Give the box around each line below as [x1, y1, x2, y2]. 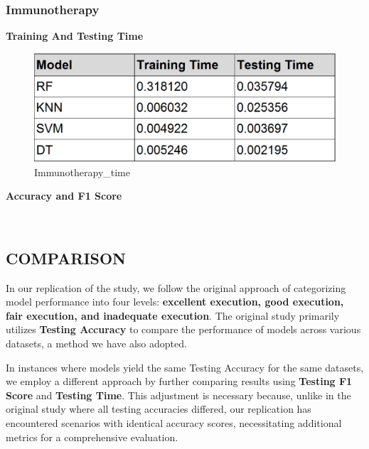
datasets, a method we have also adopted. [6, 335, 187, 350]
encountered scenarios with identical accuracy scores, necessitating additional [6, 415, 342, 430]
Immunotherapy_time [34, 164, 130, 179]
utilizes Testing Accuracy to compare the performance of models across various [6, 322, 361, 337]
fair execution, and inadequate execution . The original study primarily [6, 308, 340, 323]
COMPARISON [6, 247, 127, 269]
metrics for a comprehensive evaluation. [6, 429, 178, 444]
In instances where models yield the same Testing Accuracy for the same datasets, [6, 359, 364, 374]
